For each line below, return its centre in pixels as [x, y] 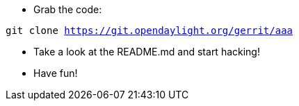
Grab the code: [68, 9]
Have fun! [56, 73]
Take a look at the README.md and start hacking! [147, 52]
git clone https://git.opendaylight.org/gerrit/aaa [149, 30]
